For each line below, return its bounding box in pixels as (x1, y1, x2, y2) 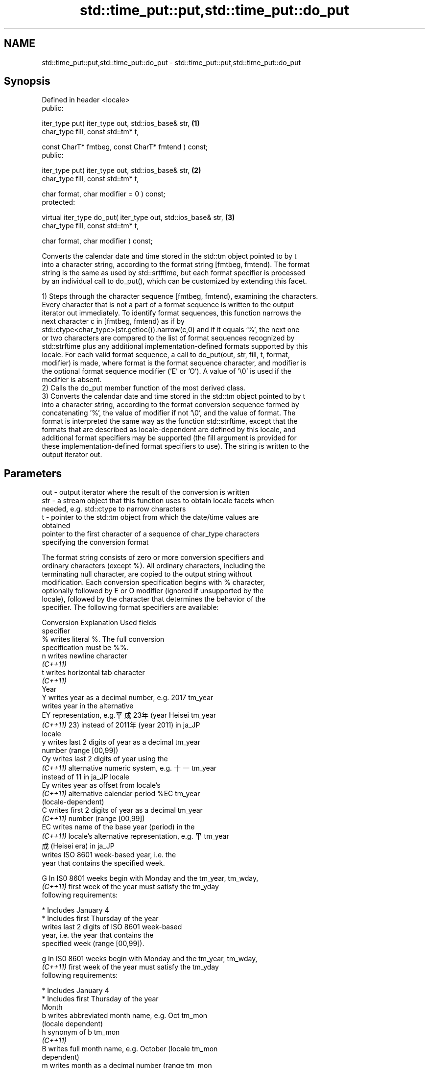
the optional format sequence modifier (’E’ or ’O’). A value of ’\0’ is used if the (42, 367, 291, 376)
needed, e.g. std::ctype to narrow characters (42, 505, 186, 513)
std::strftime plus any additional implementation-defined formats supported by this (42, 342, 308, 351)
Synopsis (4, 75, 50, 88)
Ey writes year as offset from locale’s (42, 781, 161, 790)
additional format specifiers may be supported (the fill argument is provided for (42, 434, 297, 442)
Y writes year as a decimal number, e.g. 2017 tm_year (42, 693, 214, 702)
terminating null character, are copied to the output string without (42, 570, 252, 579)
